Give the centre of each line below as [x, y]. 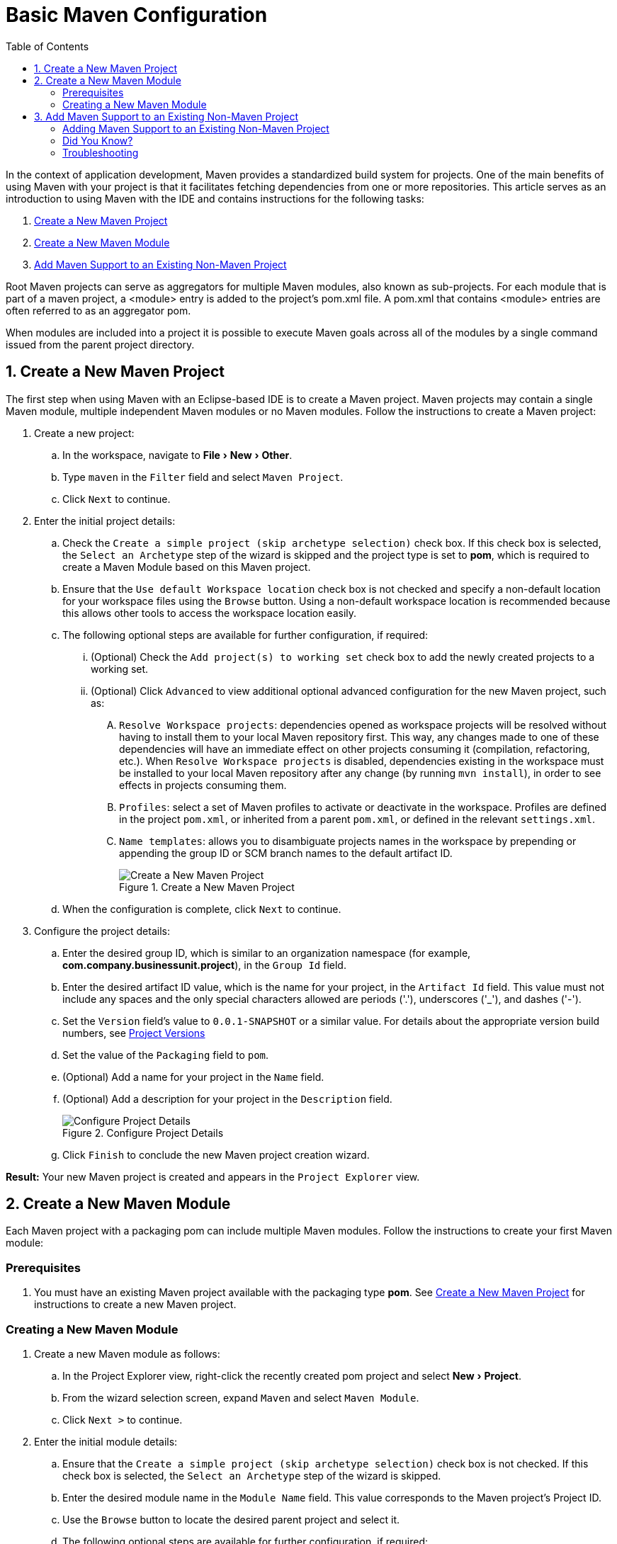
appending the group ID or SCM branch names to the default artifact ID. [286, 853]
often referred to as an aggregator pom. [98, 310]
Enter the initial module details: [106, 1441]
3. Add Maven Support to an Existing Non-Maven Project [166, 116]
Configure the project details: [102, 931]
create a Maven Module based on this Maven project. [187, 567]
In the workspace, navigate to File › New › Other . [177, 455]
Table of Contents [47, 46]
